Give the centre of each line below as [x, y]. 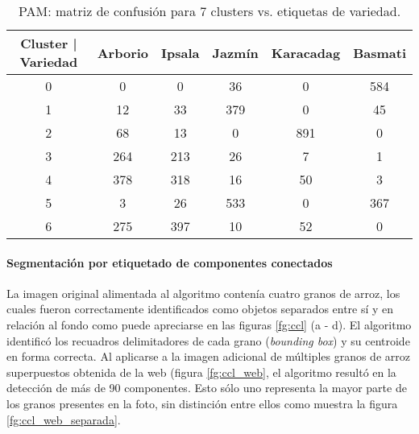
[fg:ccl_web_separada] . [64, 419]
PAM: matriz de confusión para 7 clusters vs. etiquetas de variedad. [209, 11]
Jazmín [235, 52]
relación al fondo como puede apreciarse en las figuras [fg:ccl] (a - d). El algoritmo [209, 324]
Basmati [380, 52]
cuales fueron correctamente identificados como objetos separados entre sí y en [200, 309]
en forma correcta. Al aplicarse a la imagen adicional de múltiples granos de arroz [208, 356]
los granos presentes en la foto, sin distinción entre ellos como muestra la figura [202, 403]
